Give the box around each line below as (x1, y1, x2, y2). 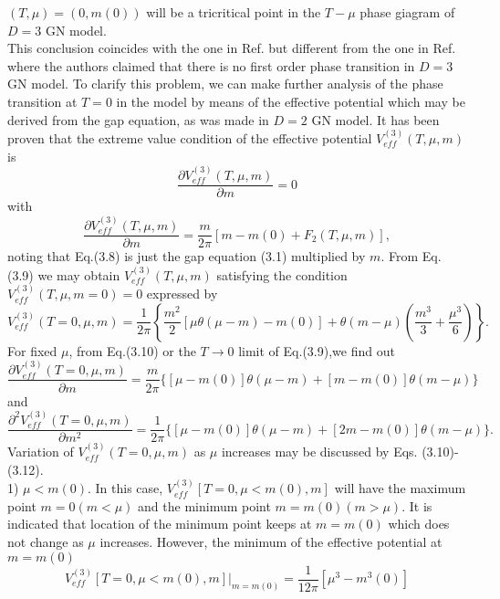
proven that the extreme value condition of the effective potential (7, 128, 372, 147)
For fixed (7, 341, 57, 360)
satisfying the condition (216, 265, 348, 284)
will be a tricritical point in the (146, 3, 321, 21)
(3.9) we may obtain (7, 265, 120, 284)
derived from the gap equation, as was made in (7, 110, 269, 129)
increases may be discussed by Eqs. (221, 442, 418, 461)
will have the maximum (334, 478, 466, 498)
